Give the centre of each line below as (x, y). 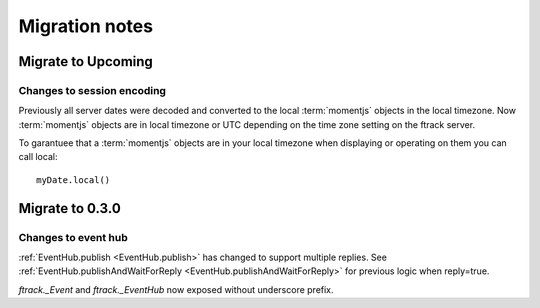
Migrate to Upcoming (86, 61)
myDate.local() (73, 179)
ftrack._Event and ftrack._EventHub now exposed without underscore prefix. (176, 289)
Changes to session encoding (92, 90)
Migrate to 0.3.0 (70, 208)
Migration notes (86, 26)
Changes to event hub (73, 237)
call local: (38, 157)
